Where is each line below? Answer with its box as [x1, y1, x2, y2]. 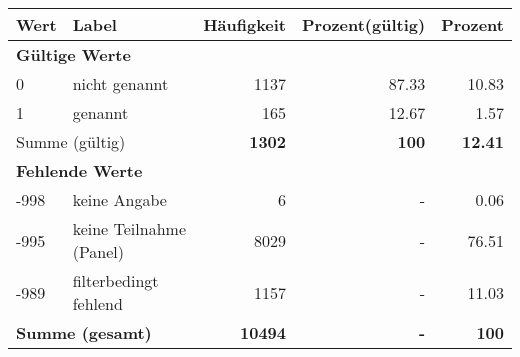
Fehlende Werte [16, 159, 143, 182]
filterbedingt [72, 269, 159, 292]
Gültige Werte [16, 43, 131, 66]
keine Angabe [72, 188, 167, 211]
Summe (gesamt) [16, 321, 152, 344]
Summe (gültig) [16, 130, 126, 153]
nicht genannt [72, 72, 169, 95]
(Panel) [72, 240, 125, 263]
